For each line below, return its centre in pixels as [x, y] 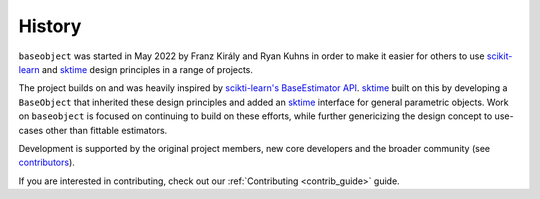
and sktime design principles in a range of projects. [147, 69]
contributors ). [46, 162]
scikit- [499, 56]
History [50, 26]
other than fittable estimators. [106, 130]
